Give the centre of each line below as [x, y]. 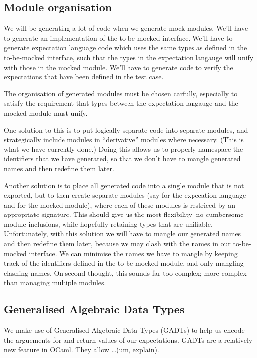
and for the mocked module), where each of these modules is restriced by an [120, 204]
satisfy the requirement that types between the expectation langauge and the [121, 103]
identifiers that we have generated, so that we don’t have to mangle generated [122, 159]
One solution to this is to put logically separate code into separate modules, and [126, 129]
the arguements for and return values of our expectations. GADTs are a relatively [128, 339]
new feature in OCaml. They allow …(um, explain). [82, 349]
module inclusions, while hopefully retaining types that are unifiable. [108, 224]
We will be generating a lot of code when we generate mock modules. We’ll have [126, 28]
